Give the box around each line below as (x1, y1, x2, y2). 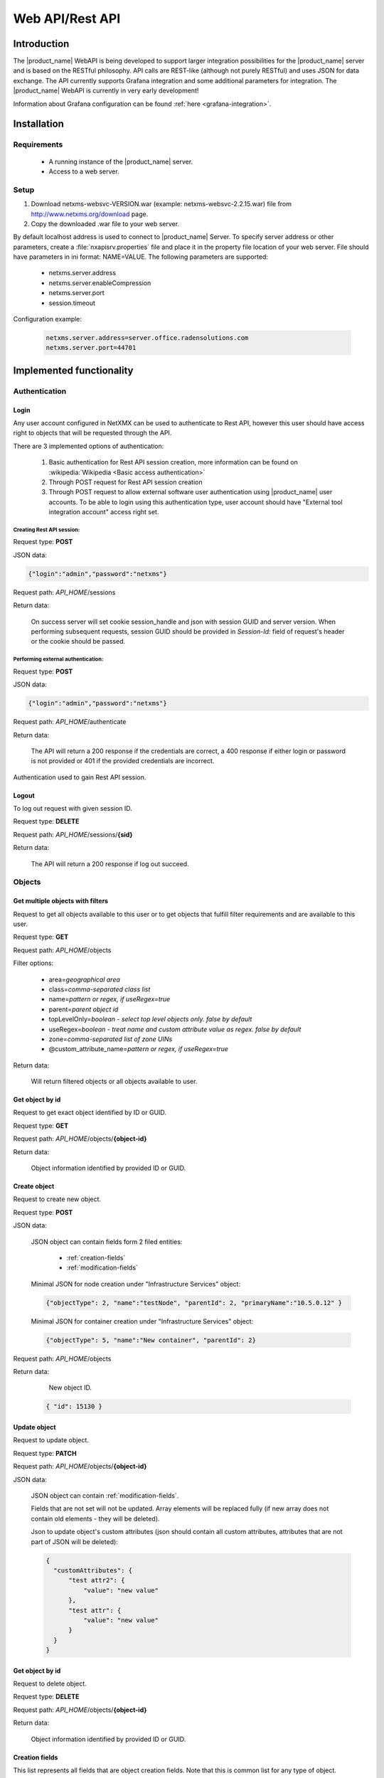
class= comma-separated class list (48, 985, 151, 994)
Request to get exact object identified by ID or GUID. (13, 1108, 167, 1117)
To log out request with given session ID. (13, 804, 133, 813)
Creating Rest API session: (13, 526, 80, 533)
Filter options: (13, 959, 54, 967)
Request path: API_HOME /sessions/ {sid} (13, 830, 133, 839)
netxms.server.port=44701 (46, 344, 137, 352)
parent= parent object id (48, 1005, 119, 1013)
